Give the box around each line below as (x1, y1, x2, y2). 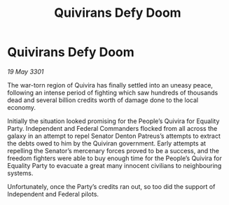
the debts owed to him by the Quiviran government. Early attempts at (7, 139, 207, 148)
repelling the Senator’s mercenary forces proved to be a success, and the (7, 146, 219, 155)
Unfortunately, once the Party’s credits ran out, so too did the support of (7, 182, 216, 190)
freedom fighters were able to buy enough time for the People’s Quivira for (7, 154, 223, 162)
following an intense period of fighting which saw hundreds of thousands (7, 88, 218, 97)
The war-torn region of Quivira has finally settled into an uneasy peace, (7, 80, 214, 89)
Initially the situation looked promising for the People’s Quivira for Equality (7, 117, 220, 125)
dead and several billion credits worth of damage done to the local (7, 96, 198, 104)
